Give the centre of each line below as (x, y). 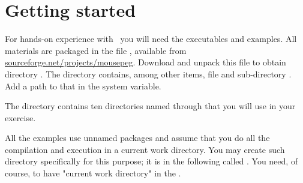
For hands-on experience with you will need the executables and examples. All (151, 39)
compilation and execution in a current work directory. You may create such (145, 149)
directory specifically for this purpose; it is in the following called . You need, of (151, 161)
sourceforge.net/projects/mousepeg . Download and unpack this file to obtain (145, 62)
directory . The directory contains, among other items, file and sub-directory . (148, 73)
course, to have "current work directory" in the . (93, 173)
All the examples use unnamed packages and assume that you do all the (137, 138)
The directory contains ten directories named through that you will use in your (150, 106)
